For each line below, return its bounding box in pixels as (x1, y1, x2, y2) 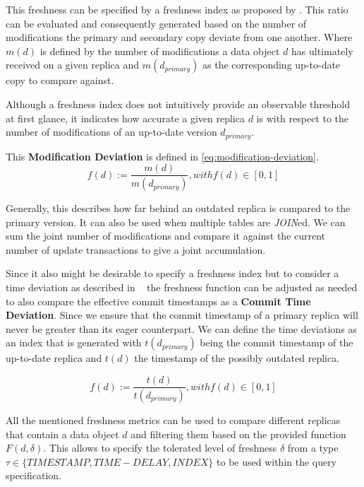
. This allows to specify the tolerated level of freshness (43, 440, 277, 455)
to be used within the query (217, 454, 337, 469)
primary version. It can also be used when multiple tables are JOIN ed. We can (6, 214, 346, 229)
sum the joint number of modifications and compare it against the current (6, 228, 326, 243)
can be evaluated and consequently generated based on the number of (6, 16, 307, 30)
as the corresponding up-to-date (202, 57, 341, 72)
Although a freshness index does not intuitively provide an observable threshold (6, 96, 350, 111)
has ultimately (291, 43, 353, 58)
